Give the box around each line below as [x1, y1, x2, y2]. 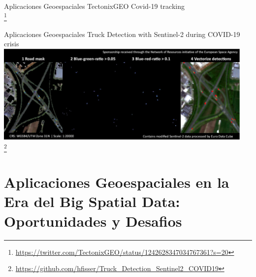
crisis [4, 38, 19, 49]
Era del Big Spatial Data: [4, 191, 180, 211]
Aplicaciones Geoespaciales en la [4, 172, 229, 192]
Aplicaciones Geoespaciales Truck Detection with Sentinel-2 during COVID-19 [4, 29, 240, 39]
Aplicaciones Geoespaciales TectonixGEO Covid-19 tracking [4, 1, 185, 11]
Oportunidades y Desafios [4, 210, 182, 231]
